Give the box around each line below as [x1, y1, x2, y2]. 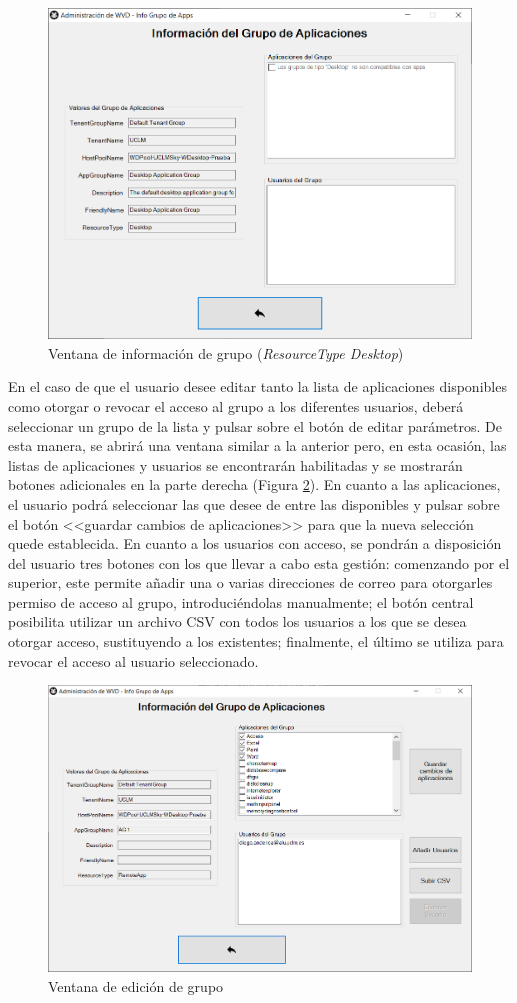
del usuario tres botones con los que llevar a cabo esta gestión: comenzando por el [8, 552, 510, 573]
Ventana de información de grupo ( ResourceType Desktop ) [48, 342, 404, 363]
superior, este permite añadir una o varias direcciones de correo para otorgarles [8, 572, 493, 593]
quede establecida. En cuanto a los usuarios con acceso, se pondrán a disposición [8, 533, 502, 554]
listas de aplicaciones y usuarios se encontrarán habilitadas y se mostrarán [8, 454, 463, 475]
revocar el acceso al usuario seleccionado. [8, 650, 259, 671]
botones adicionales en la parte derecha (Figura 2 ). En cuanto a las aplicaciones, [8, 474, 501, 495]
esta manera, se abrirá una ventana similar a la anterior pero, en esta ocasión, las [8, 435, 507, 456]
